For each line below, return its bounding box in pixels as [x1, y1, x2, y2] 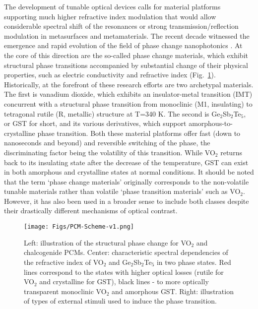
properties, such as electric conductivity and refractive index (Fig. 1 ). [4, 69, 216, 80]
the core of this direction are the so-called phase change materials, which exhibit [4, 50, 248, 60]
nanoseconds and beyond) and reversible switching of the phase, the [4, 137, 210, 148]
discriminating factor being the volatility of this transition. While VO [4, 147, 215, 157]
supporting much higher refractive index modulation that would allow [4, 11, 216, 21]
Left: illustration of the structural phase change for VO [24, 237, 192, 247]
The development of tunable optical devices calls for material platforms [4, 1, 221, 11]
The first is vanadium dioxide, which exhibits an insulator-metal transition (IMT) [4, 89, 253, 99]
